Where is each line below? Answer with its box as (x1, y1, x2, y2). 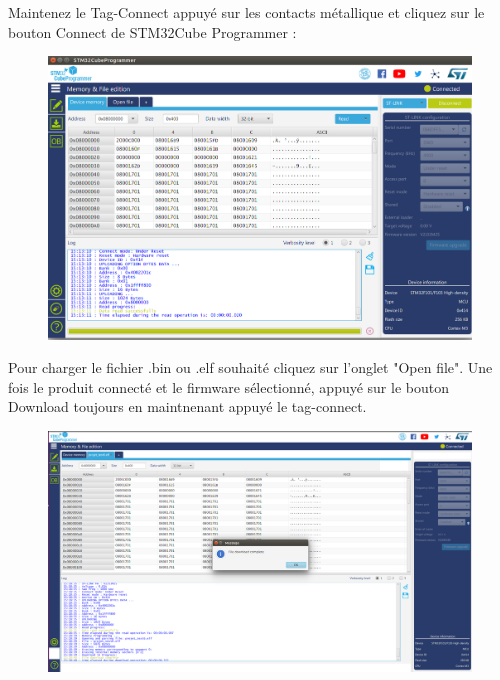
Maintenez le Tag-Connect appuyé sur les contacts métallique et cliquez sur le (8, 2, 485, 22)
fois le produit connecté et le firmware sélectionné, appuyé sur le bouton (8, 376, 449, 397)
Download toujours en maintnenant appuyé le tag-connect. (8, 396, 367, 417)
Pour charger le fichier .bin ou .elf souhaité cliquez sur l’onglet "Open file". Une (8, 357, 493, 378)
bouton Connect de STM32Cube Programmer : (8, 21, 297, 42)
